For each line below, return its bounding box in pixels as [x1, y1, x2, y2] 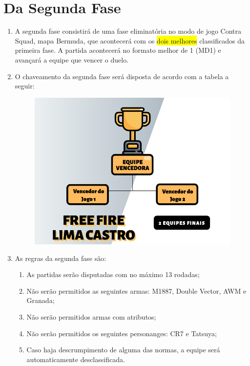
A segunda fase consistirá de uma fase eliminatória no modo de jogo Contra [15, 26, 242, 36]
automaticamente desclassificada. [26, 354, 125, 364]
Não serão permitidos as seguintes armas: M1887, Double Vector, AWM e [26, 285, 247, 296]
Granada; [26, 295, 55, 305]
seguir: [15, 81, 35, 91]
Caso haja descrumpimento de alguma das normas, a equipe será [26, 344, 220, 355]
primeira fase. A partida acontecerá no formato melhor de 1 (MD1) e [15, 45, 221, 55]
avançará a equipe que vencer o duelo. [15, 54, 129, 65]
